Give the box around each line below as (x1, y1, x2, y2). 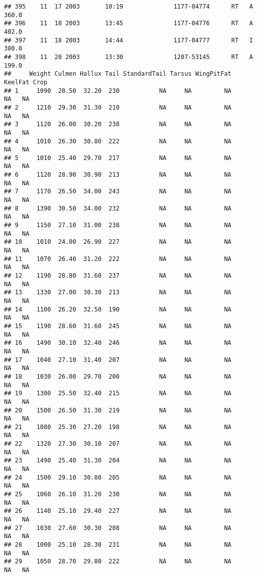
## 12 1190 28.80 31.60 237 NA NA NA (4, 272, 232, 279)
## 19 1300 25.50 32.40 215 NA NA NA (4, 390, 232, 397)
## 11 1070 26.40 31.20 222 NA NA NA (4, 255, 232, 263)
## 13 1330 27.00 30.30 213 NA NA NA (4, 289, 232, 296)
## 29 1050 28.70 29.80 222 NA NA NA (4, 558, 232, 565)
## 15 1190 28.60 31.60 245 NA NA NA (4, 322, 232, 330)
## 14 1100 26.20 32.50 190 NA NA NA (4, 305, 232, 313)
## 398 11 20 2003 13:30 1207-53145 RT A (4, 53, 253, 61)
